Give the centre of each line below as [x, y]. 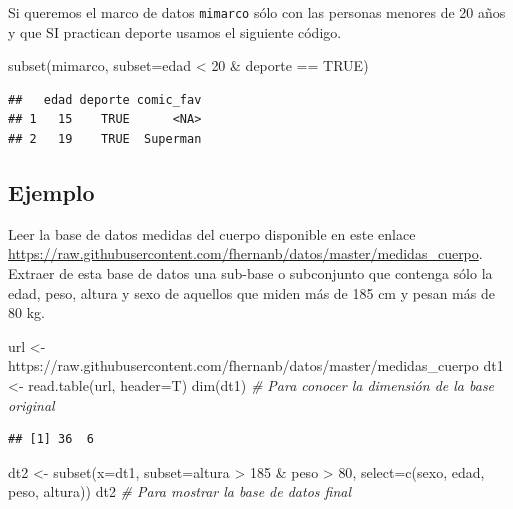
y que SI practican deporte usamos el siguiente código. [175, 31]
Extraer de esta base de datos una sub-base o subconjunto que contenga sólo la [250, 273]
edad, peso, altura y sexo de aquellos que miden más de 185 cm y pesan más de [251, 292]
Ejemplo [51, 192]
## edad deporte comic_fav [105, 99]
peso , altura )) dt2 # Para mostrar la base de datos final [180, 491]
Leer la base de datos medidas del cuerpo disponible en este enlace [212, 233]
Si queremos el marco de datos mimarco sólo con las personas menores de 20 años [257, 12]
